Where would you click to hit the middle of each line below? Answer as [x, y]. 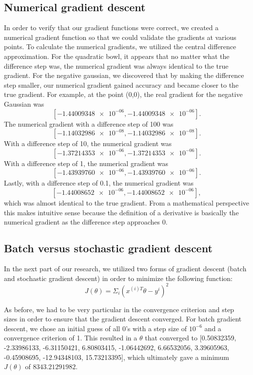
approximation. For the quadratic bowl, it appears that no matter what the [117, 56]
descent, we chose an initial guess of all [62, 328]
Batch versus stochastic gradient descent [108, 248]
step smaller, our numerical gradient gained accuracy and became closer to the [121, 84]
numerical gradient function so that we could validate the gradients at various [120, 37]
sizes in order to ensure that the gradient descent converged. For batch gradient [123, 319]
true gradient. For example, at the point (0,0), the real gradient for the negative [123, 94]
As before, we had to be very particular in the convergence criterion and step [119, 309]
